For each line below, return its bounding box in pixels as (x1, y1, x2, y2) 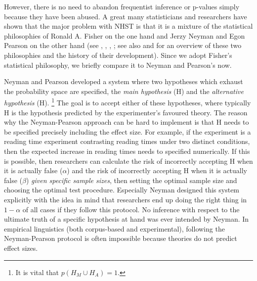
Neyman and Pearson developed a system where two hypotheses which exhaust (4, 76, 243, 87)
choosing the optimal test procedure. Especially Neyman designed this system (4, 185, 240, 195)
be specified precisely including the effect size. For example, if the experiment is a (4, 126, 251, 137)
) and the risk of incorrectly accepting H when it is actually (67, 165, 248, 176)
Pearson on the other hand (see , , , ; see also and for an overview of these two (4, 40, 242, 50)
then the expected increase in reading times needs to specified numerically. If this (4, 145, 250, 156)
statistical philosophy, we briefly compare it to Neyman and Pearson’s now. (4, 59, 232, 70)
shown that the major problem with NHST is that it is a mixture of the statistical (4, 21, 253, 31)
